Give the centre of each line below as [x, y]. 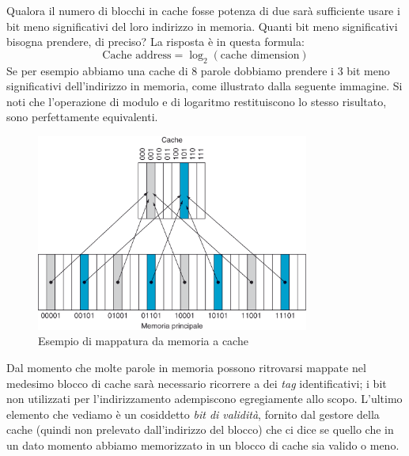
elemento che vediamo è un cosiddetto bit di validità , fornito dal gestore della [193, 414]
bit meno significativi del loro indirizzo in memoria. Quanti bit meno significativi [202, 26]
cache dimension [260, 55]
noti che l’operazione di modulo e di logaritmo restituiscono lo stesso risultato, [197, 101]
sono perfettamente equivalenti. [82, 117]
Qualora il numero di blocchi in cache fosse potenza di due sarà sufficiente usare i [203, 10]
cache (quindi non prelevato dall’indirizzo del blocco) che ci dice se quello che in [200, 429]
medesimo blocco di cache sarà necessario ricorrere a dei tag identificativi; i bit [197, 383]
